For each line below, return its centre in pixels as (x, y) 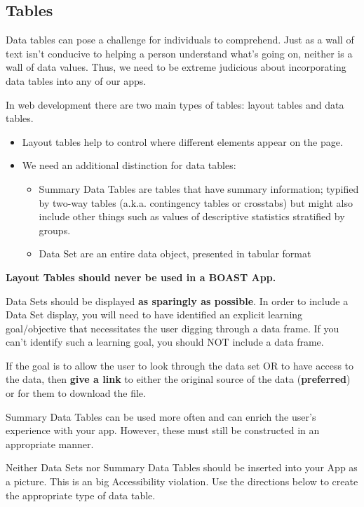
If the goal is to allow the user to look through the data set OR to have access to (180, 365)
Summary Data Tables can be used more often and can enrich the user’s (161, 416)
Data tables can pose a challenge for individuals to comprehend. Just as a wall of (180, 40)
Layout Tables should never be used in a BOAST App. (141, 277)
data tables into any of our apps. (76, 80)
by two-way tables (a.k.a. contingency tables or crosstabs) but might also (196, 202)
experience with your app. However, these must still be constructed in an (163, 430)
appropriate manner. (50, 444)
